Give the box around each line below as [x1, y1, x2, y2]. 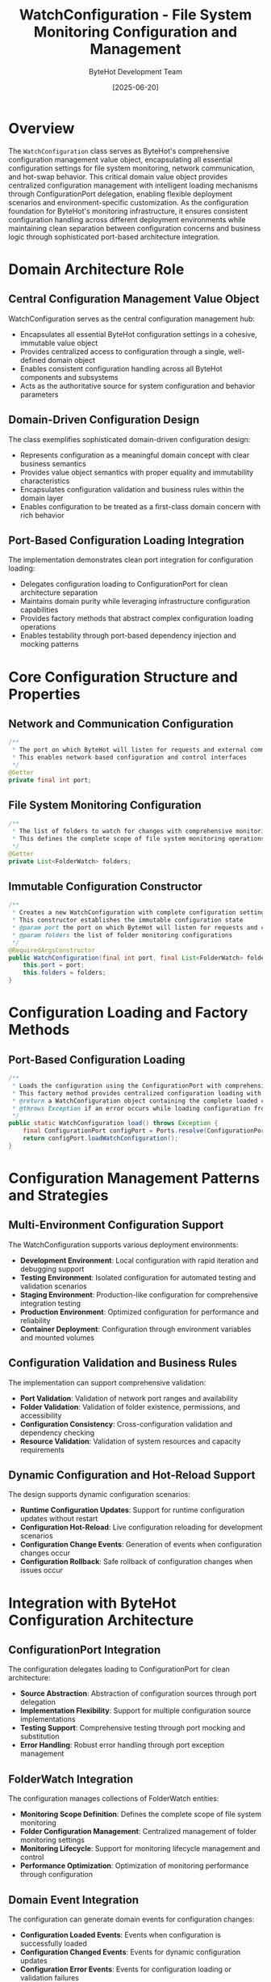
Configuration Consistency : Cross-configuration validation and [19, 1419, 233, 1428]
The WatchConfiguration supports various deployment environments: [8, 1239, 239, 1250]
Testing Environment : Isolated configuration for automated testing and [19, 1272, 256, 1282]
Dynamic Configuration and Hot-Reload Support [8, 1469, 256, 1482]
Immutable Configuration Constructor [8, 879, 203, 894]
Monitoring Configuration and [33, 23, 238, 41]
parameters [19, 390, 59, 399]
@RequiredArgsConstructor [8, 946, 95, 955]
